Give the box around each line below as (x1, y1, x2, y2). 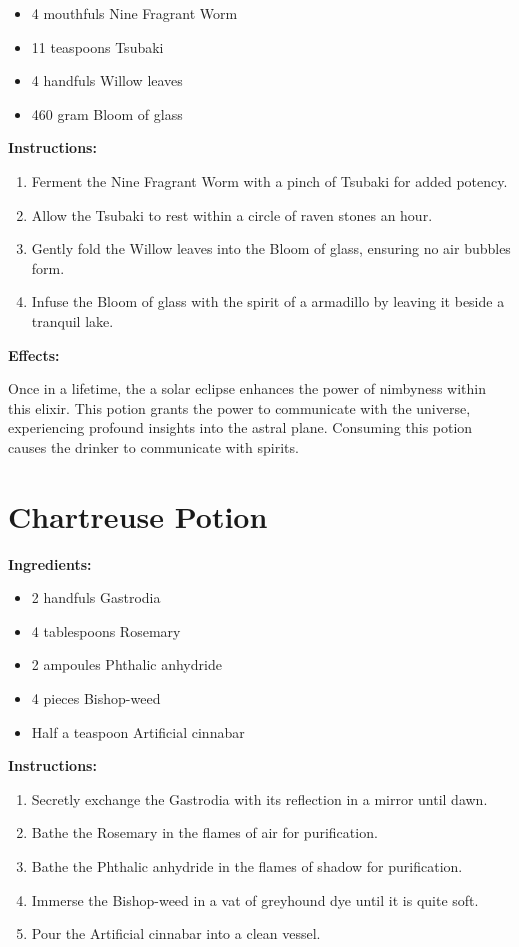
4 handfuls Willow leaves (31, 70, 183, 91)
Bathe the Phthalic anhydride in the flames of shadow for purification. (31, 855, 463, 876)
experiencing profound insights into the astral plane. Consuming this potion (8, 417, 473, 438)
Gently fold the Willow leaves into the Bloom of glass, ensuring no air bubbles (31, 238, 511, 259)
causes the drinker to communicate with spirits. (8, 436, 299, 457)
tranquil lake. (31, 310, 114, 331)
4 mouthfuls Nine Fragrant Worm (31, 3, 238, 23)
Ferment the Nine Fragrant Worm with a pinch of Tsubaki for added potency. (31, 170, 508, 191)
